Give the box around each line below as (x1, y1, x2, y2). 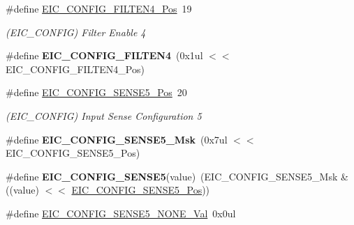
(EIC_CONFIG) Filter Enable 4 (6, 24, 146, 39)
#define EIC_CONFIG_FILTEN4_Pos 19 (6, 1, 192, 15)
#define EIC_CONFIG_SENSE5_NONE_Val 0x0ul (6, 205, 236, 220)
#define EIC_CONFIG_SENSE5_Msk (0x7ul (6, 132, 228, 146)
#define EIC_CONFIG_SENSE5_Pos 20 (6, 85, 187, 100)
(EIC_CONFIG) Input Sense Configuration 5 (6, 108, 202, 123)
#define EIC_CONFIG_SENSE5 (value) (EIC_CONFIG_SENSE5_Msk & (6, 169, 348, 183)
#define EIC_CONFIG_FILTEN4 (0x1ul (6, 48, 203, 63)
